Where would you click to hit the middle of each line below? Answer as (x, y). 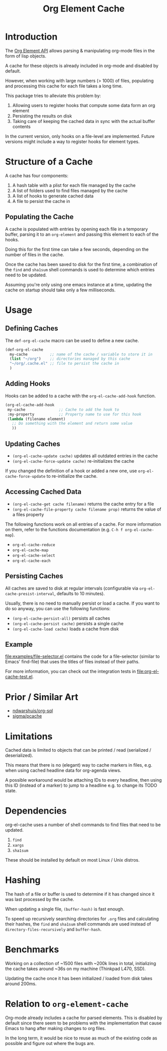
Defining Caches (32, 329)
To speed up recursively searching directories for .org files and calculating (82, 919)
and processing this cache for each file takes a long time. (64, 86)
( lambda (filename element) (36, 419)
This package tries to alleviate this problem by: (53, 95)
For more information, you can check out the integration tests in (71, 671)
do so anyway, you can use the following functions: (58, 608)
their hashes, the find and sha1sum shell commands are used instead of (78, 924)
